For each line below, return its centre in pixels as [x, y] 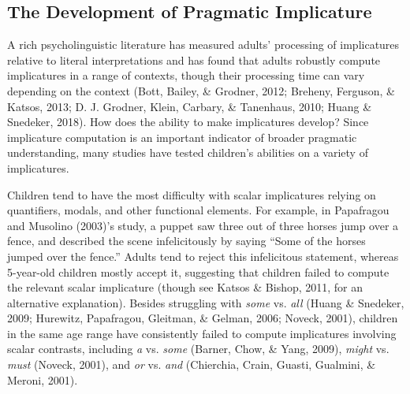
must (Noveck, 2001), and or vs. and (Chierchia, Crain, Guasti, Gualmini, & [192, 364]
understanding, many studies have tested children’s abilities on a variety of [188, 152]
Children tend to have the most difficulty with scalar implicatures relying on [192, 194]
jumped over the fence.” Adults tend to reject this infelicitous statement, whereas [203, 256]
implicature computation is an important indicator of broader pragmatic [182, 137]
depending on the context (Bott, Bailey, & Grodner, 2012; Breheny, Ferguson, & [201, 90]
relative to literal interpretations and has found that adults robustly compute [194, 59]
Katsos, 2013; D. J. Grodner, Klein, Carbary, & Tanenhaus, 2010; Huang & [190, 106]
